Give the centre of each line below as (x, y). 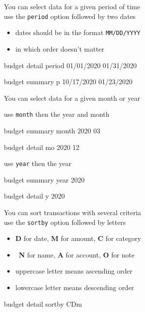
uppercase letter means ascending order (74, 271)
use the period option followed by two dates (70, 16)
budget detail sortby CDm (43, 303)
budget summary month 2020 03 (52, 130)
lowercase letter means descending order (75, 287)
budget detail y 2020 (34, 196)
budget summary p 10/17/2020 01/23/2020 (68, 82)
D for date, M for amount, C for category (78, 238)
